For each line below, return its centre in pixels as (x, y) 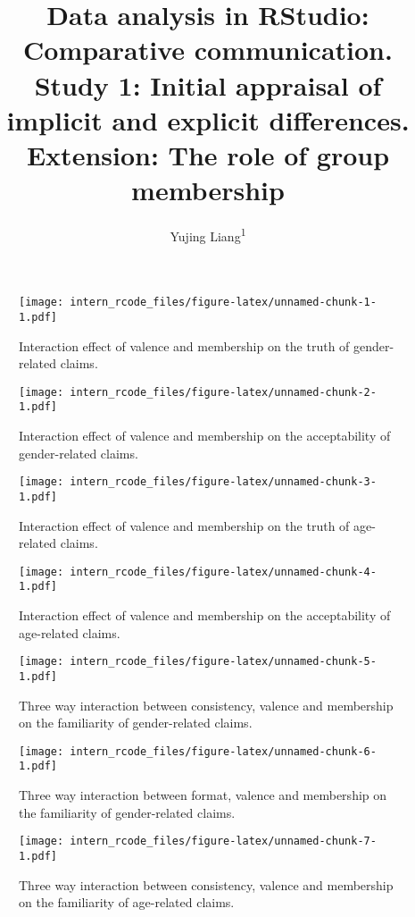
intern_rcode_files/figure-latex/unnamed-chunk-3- (223, 482)
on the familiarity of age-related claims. (127, 902)
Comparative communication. (208, 50)
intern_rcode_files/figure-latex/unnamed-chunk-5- (223, 662)
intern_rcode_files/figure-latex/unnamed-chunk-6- (223, 751)
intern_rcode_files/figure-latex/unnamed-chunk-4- (223, 572)
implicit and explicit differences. (208, 119)
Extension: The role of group (208, 154)
